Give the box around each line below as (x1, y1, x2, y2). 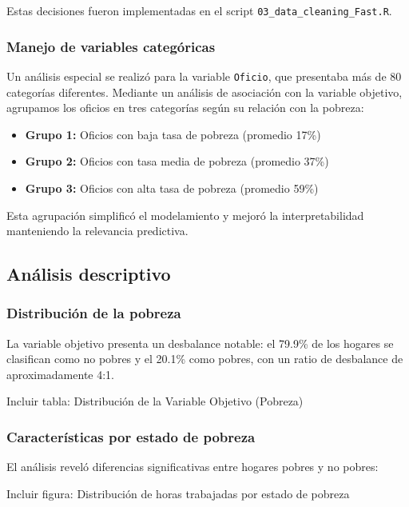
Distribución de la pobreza (6, 303, 181, 323)
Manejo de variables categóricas (6, 36, 216, 56)
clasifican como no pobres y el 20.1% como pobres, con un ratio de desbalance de (6, 350, 403, 367)
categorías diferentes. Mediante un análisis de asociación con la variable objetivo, (6, 83, 403, 100)
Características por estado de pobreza (6, 426, 256, 446)
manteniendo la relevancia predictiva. (6, 222, 189, 239)
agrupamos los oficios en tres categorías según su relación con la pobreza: (6, 99, 364, 116)
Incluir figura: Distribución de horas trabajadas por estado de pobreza (6, 485, 350, 501)
